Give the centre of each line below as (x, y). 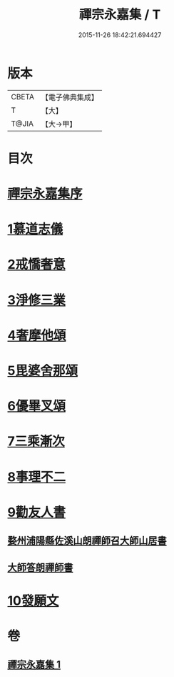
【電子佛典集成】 (70, 97)
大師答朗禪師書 (40, 567)
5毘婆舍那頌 (43, 371)
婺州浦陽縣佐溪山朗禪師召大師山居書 (87, 541)
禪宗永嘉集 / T (120, 15)
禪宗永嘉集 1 (34, 664)
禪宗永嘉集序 (45, 194)
